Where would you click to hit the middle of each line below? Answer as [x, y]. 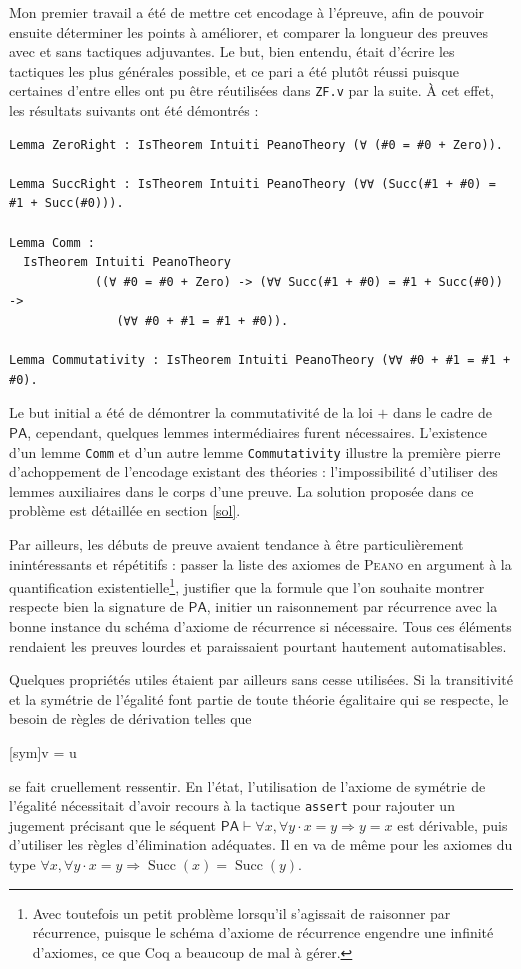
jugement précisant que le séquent [113, 824]
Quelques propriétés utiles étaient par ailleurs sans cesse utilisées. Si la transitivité [261, 679]
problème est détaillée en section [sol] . [125, 510]
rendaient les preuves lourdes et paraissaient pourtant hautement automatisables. [258, 645]
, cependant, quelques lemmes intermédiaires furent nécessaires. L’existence [257, 431]
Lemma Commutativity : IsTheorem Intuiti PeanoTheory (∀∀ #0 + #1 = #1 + [260, 360]
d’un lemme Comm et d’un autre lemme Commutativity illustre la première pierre [255, 451]
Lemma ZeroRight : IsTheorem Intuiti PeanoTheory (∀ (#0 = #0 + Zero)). [256, 144]
